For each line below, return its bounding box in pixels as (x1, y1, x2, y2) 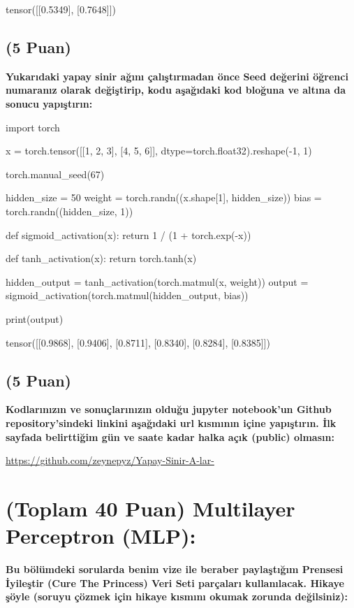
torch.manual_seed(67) (6, 166, 105, 181)
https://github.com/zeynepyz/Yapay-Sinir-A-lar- (6, 453, 214, 468)
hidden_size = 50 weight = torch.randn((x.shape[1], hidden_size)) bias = (6, 190, 322, 205)
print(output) (6, 311, 64, 326)
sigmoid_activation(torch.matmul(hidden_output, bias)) (6, 288, 249, 303)
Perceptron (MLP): (6, 521, 196, 550)
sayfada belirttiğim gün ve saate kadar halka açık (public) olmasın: (6, 429, 334, 444)
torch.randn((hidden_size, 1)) (6, 203, 133, 218)
